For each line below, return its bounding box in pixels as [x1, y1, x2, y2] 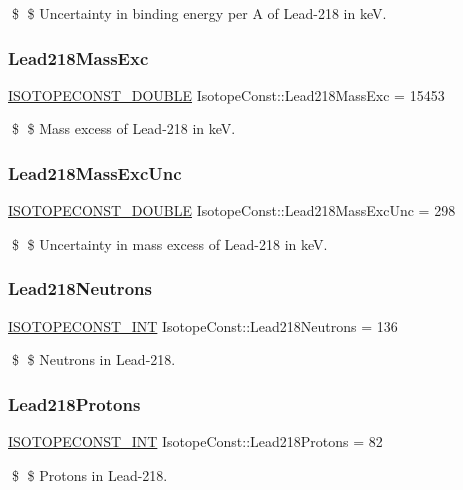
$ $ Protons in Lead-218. [11, 464, 168, 485]
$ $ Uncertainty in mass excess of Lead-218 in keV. [11, 233, 328, 254]
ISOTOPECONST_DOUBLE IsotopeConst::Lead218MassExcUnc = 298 [8, 200, 456, 221]
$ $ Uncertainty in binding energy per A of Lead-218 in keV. [11, 3, 387, 23]
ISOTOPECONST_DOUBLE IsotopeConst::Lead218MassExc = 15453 [8, 84, 445, 105]
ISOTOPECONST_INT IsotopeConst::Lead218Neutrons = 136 [8, 315, 398, 336]
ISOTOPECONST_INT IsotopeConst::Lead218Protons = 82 [8, 431, 383, 452]
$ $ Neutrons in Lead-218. [11, 349, 176, 370]
